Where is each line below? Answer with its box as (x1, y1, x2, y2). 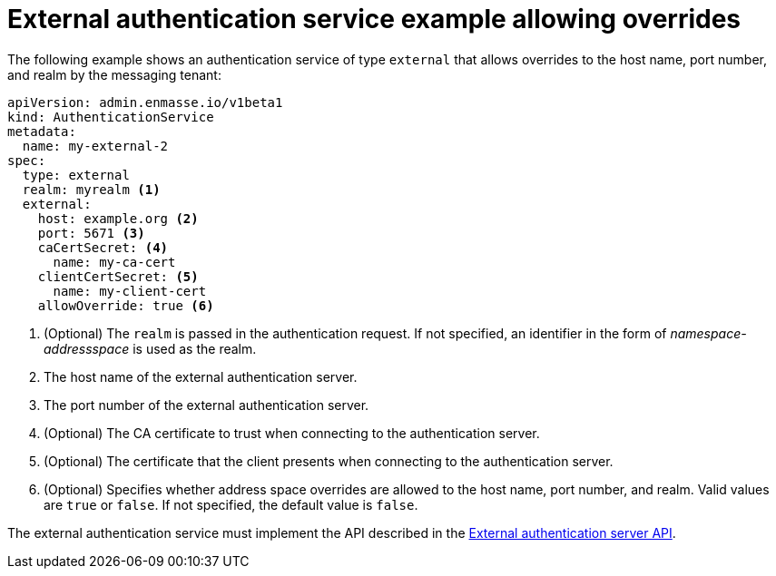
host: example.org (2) (37, 210, 199, 226)
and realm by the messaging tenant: (7, 66, 221, 83)
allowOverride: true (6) (37, 298, 214, 313)
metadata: (7, 123, 76, 139)
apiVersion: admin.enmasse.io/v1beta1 (7, 94, 283, 110)
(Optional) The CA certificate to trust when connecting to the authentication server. (44, 425, 540, 441)
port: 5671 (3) (37, 225, 145, 240)
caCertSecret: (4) (37, 239, 169, 255)
